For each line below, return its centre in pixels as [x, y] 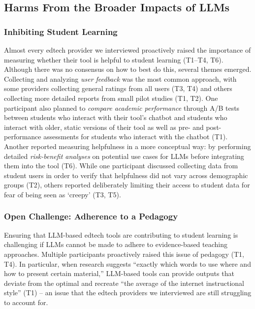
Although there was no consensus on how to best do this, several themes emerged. [128, 69]
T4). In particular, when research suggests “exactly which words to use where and [127, 263]
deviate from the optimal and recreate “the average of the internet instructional [124, 283]
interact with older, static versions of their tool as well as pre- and [104, 127]
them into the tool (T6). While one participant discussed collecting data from [121, 166]
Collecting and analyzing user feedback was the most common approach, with [120, 78]
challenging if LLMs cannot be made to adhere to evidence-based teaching [116, 244]
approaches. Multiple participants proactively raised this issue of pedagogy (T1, [124, 254]
